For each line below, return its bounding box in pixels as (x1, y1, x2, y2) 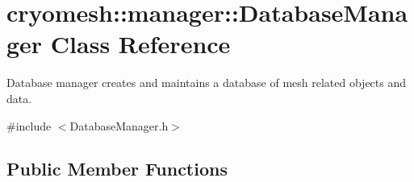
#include (6, 117, 52, 134)
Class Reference (50, 27, 231, 60)
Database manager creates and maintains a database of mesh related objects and (6, 74, 407, 91)
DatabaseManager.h (69, 117, 169, 134)
